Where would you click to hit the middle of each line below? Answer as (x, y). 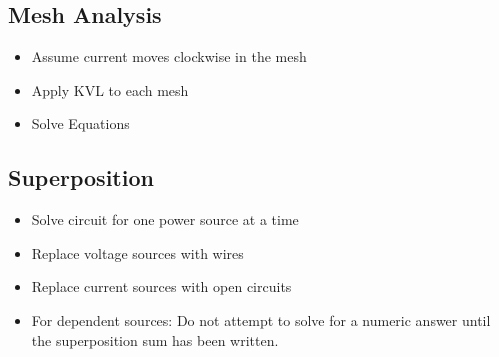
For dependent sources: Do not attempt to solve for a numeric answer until (261, 319)
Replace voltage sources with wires (137, 252)
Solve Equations (80, 123)
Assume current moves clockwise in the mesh (169, 56)
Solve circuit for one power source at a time (165, 219)
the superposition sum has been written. (155, 339)
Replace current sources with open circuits (161, 286)
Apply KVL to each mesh (110, 89)
